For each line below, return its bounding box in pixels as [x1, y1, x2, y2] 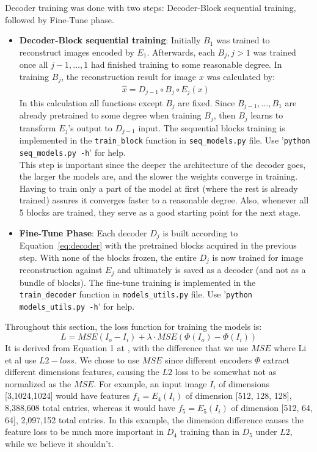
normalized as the [5, 377, 71, 390]
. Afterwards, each [147, 45, 215, 58]
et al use [5, 353, 37, 366]
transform [19, 121, 56, 134]
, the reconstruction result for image [61, 70, 197, 82]
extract [263, 353, 290, 366]
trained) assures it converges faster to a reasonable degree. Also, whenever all [19, 194, 309, 206]
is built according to [162, 226, 238, 239]
